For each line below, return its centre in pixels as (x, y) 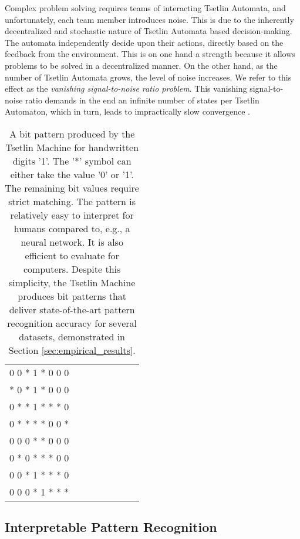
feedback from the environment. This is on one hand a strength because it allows (150, 54)
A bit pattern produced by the (72, 133)
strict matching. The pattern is (72, 201)
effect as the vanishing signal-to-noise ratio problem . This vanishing (126, 88)
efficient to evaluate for (72, 255)
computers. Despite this (72, 269)
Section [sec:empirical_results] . (72, 350)
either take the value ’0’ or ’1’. (72, 174)
